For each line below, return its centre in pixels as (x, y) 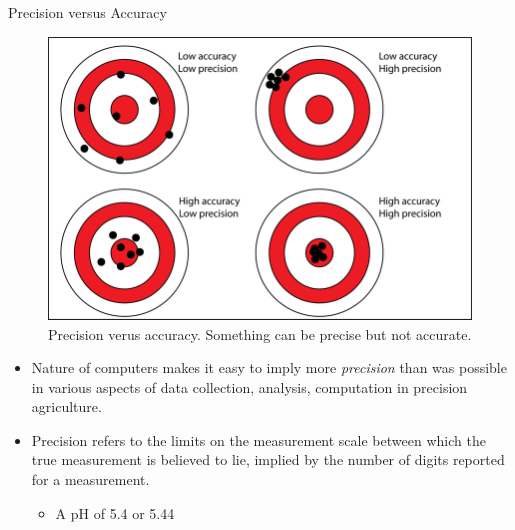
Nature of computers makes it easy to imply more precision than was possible (269, 367)
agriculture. (66, 406)
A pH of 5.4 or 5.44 (115, 512)
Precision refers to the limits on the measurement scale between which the (258, 439)
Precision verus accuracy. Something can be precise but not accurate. (260, 333)
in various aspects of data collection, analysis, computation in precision (249, 386)
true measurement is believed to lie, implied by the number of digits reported (268, 459)
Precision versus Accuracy (87, 12)
